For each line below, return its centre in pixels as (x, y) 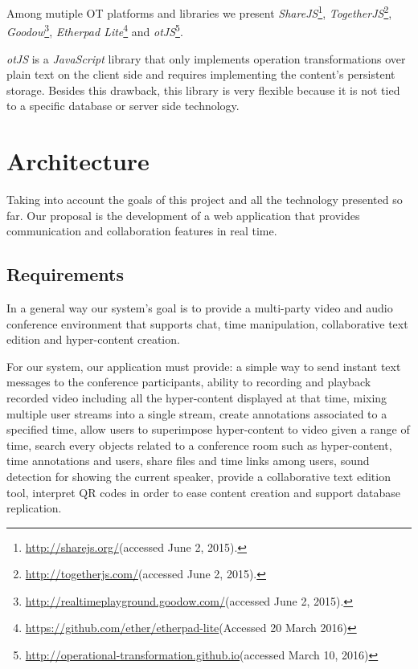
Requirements (65, 274)
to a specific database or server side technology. (123, 106)
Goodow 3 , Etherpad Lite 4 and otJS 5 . (95, 30)
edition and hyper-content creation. (93, 339)
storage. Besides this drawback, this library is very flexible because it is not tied (203, 90)
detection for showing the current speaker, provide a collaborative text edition (199, 476)
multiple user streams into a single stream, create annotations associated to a (197, 413)
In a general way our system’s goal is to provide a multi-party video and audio (200, 307)
